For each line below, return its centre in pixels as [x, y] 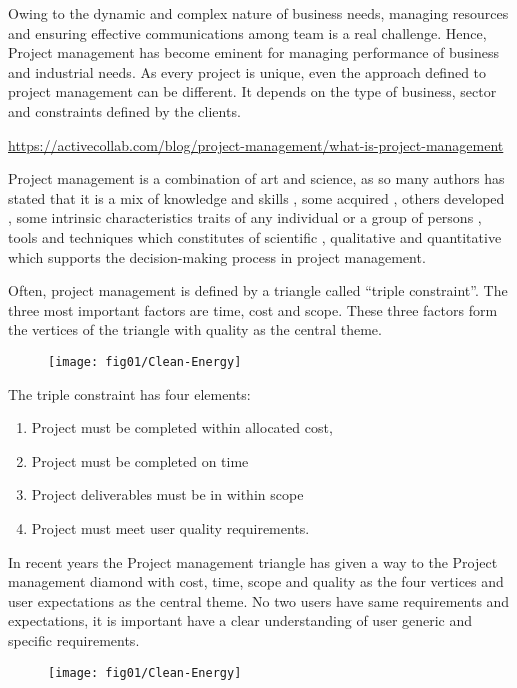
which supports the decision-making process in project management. [217, 256]
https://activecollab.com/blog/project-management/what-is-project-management [256, 144]
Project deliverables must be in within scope [167, 494]
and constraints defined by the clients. [124, 110]
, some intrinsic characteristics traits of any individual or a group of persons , [245, 217]
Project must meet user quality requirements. [170, 527]
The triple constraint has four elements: [129, 393]
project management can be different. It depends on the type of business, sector [252, 91]
